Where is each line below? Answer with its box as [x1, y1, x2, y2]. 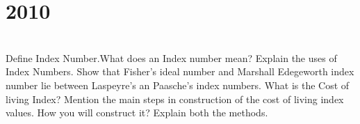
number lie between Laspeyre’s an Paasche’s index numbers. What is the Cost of [6, 77, 350, 92]
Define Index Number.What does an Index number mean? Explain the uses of [6, 50, 337, 65]
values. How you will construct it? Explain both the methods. [6, 105, 268, 120]
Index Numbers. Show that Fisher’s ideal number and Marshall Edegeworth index [6, 64, 354, 79]
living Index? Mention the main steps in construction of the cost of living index [6, 91, 344, 106]
